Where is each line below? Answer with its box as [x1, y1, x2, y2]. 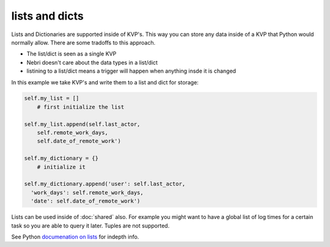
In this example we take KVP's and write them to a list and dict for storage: [11, 78, 199, 86]
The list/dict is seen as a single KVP [26, 50, 117, 57]
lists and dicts [11, 9, 84, 23]
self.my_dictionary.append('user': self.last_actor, [24, 180, 186, 188]
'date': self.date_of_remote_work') [31, 197, 141, 205]
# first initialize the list [37, 103, 125, 110]
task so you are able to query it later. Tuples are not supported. [11, 222, 170, 229]
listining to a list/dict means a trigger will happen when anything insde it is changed [26, 67, 237, 75]
